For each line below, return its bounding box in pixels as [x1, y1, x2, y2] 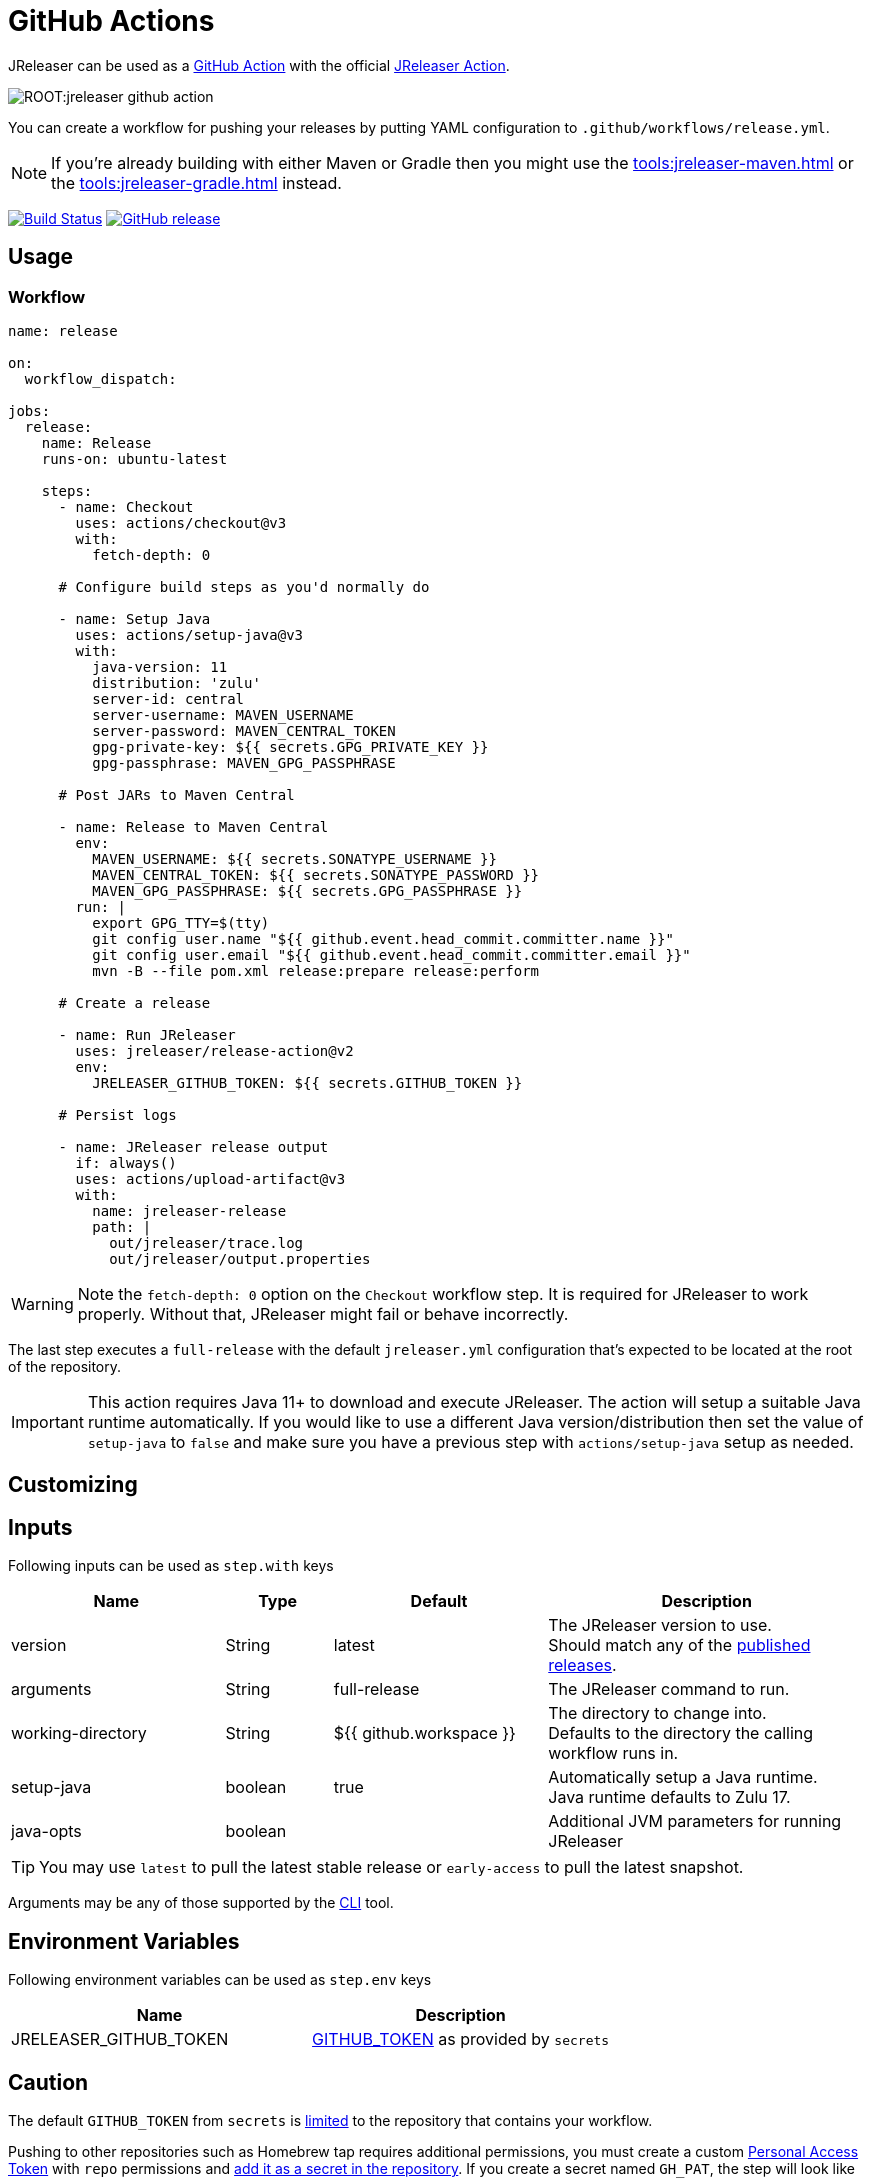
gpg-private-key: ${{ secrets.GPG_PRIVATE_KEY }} [92, 738, 489, 755]
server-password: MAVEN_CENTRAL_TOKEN [92, 722, 396, 739]
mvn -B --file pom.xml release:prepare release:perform [92, 962, 540, 979]
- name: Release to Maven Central [58, 818, 329, 835]
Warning [11, 1293, 74, 1314]
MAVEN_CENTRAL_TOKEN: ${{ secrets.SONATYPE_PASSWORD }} [92, 866, 540, 883]
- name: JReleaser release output [58, 1138, 329, 1155]
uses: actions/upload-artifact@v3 [75, 1170, 346, 1187]
